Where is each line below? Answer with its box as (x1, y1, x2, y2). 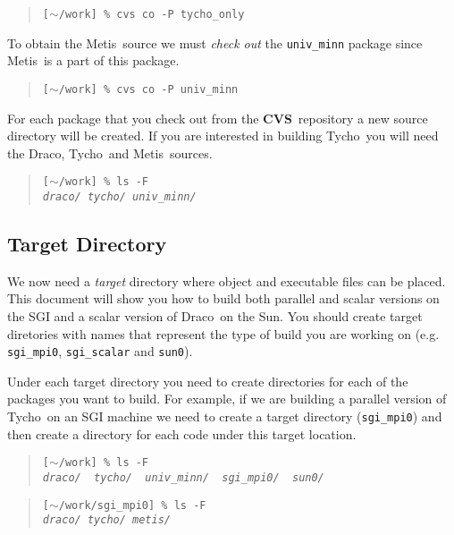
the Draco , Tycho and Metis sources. (7, 143, 213, 162)
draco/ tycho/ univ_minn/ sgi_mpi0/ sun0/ (42, 471, 324, 484)
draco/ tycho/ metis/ (42, 514, 171, 527)
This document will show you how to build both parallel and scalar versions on (7, 289, 440, 308)
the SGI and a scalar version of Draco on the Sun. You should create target (7, 307, 423, 326)
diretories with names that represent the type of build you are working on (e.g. (7, 324, 440, 343)
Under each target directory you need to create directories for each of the (7, 371, 408, 390)
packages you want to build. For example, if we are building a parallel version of (7, 389, 447, 408)
